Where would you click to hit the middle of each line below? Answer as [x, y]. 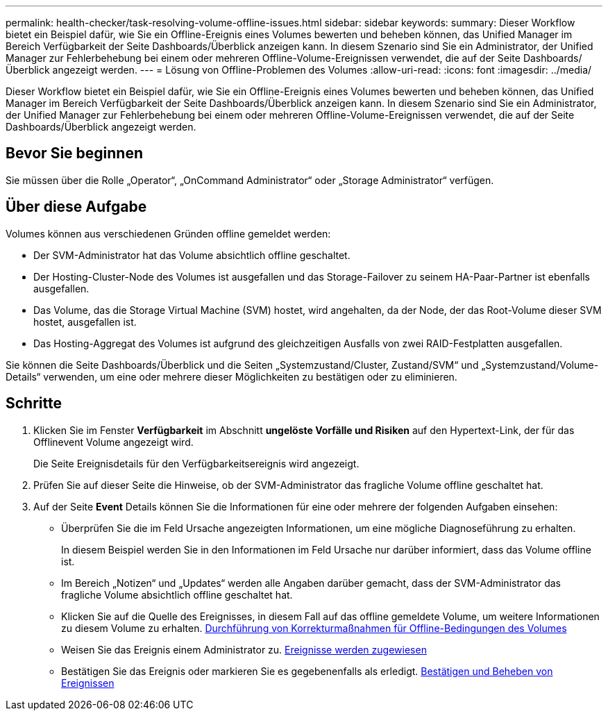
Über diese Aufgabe [76, 207]
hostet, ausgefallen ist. [85, 322]
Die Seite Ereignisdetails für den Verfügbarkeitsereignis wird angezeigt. [196, 463]
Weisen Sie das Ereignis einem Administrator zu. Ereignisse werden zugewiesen [244, 649]
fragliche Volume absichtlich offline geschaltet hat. [177, 594]
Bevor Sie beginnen [75, 153]
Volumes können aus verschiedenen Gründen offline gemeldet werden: [168, 233]
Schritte [34, 403]
